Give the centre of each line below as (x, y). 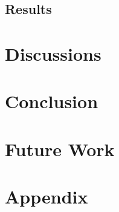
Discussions (53, 53)
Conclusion (52, 101)
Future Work (60, 149)
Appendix (47, 197)
